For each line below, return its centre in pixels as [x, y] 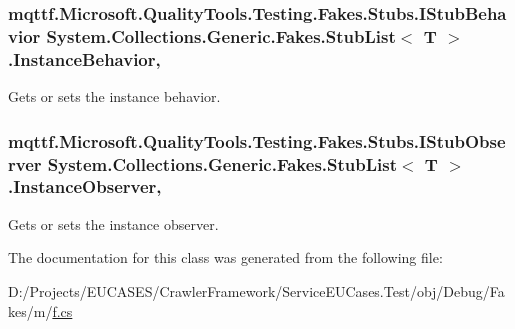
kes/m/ [30, 310]
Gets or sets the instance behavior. [114, 96]
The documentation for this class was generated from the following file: [225, 257]
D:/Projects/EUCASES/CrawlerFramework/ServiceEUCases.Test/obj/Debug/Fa [256, 290]
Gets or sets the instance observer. [113, 223]
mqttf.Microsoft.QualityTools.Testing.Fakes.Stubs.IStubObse [257, 140]
